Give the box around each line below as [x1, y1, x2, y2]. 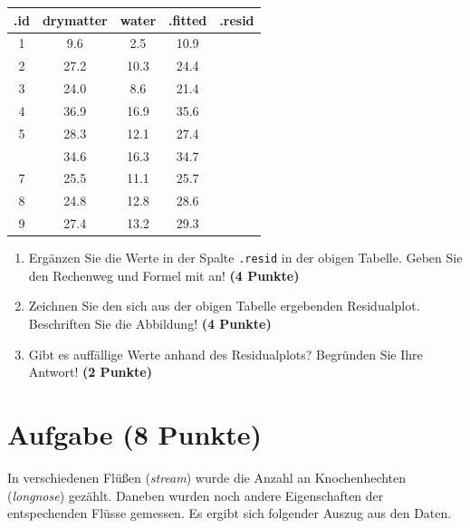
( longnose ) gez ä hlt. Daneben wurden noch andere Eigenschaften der [7, 485, 384, 504]
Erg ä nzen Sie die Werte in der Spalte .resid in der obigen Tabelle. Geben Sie [28, 248, 463, 267]
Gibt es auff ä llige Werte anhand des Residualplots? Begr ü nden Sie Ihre [28, 344, 423, 363]
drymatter [42, 10, 108, 29]
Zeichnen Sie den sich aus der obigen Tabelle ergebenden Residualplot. [28, 296, 420, 315]
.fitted [168, 10, 207, 29]
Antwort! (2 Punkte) [28, 362, 152, 381]
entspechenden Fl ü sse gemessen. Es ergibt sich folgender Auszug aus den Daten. [7, 504, 452, 523]
